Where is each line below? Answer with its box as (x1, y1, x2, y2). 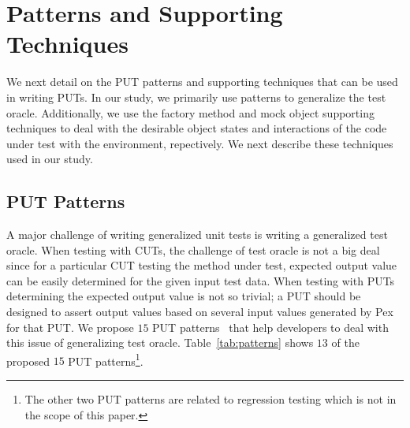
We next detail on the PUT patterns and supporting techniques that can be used (6, 73, 398, 90)
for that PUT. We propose (6, 318, 134, 335)
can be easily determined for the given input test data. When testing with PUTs (6, 272, 395, 288)
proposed (6, 352, 50, 369)
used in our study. (6, 151, 93, 167)
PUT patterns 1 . (68, 350, 143, 369)
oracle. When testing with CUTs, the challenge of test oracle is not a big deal (6, 241, 380, 258)
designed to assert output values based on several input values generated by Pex (6, 303, 393, 320)
